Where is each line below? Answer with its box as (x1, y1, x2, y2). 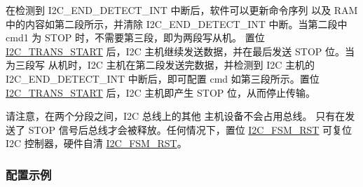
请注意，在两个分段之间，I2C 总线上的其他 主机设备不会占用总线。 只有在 (6, 109, 345, 123)
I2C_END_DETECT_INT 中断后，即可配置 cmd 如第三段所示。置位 (6, 71, 320, 85)
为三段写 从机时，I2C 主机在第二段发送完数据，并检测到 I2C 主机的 (6, 57, 315, 72)
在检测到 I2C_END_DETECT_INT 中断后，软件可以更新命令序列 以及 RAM (6, 3, 358, 17)
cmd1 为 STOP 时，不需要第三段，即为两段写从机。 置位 (6, 30, 265, 45)
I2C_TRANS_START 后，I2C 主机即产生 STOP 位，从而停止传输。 (6, 85, 315, 99)
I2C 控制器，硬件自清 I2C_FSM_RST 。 (6, 136, 187, 151)
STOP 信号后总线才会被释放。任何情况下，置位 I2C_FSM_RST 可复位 (28, 122, 352, 137)
